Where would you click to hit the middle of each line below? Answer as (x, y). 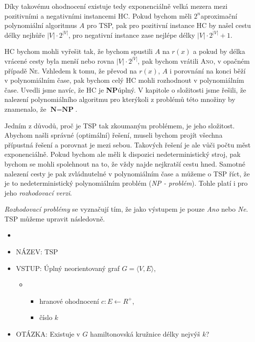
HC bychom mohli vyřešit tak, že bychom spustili (79, 51)
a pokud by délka (219, 51)
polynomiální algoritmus (41, 25)
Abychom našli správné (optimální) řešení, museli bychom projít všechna (114, 135)
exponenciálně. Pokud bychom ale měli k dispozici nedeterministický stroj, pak (123, 154)
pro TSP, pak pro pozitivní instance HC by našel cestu (169, 25)
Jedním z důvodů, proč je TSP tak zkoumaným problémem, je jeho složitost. (120, 125)
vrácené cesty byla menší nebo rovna (59, 61)
